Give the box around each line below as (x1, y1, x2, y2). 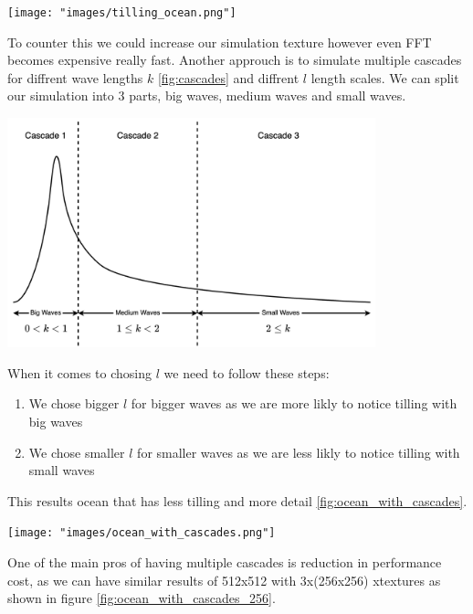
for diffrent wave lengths (7, 68, 143, 87)
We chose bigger (28, 394, 120, 413)
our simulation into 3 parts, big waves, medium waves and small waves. (7, 86, 406, 105)
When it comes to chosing (7, 363, 152, 382)
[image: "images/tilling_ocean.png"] (7, 6, 236, 19)
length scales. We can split (310, 68, 459, 87)
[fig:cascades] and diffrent (157, 68, 300, 87)
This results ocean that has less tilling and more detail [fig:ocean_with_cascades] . (7, 491, 468, 510)
